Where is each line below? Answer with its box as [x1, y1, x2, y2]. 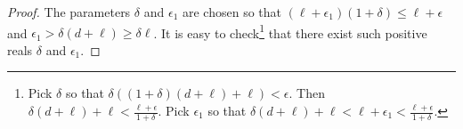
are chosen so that [182, 3, 281, 20]
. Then [288, 84, 325, 102]
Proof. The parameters [7, 3, 131, 20]
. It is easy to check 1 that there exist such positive [153, 20, 427, 42]
